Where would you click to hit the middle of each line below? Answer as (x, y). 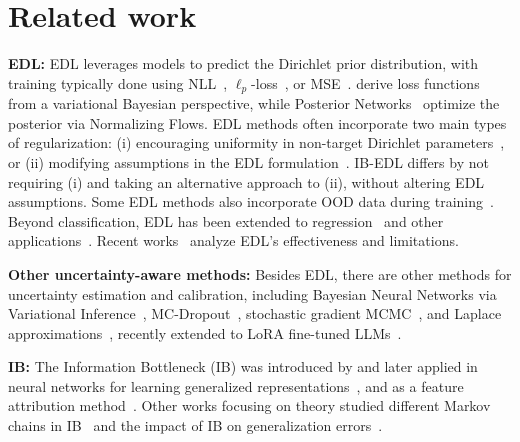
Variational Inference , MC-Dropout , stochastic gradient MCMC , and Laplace (255, 313)
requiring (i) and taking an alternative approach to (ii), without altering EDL (246, 181)
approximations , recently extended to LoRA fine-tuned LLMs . (205, 332)
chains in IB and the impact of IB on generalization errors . (195, 425)
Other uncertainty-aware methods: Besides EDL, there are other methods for (260, 273)
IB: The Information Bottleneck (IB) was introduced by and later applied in (243, 366)
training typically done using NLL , (118, 82)
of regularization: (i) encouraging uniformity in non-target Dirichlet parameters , (256, 142)
